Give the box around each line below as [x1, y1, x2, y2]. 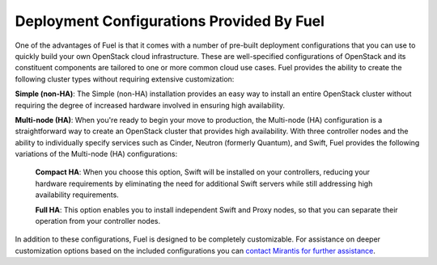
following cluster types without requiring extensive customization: [15, 74, 235, 84]
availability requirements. [35, 190, 119, 200]
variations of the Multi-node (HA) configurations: [15, 149, 178, 159]
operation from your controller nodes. [35, 217, 161, 226]
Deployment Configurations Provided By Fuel [15, 12, 325, 30]
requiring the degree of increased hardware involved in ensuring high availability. [15, 100, 286, 110]
